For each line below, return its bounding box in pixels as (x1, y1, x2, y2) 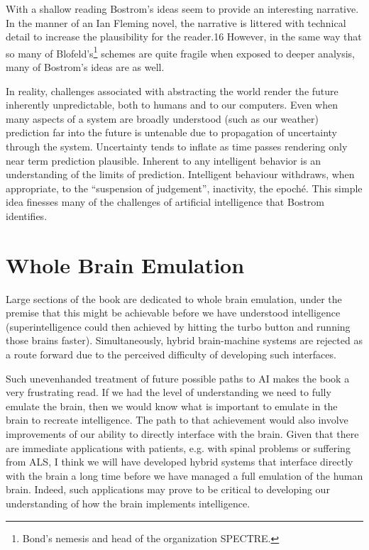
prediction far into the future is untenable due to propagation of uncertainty (6, 125, 338, 140)
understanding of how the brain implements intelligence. (6, 496, 250, 510)
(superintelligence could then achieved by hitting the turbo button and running (6, 319, 351, 334)
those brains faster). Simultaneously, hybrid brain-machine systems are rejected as (6, 333, 363, 348)
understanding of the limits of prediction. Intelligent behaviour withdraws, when (6, 167, 355, 182)
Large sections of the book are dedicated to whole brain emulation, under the (6, 291, 342, 306)
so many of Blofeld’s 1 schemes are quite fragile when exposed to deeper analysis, (6, 43, 355, 60)
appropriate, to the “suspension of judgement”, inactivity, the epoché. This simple (6, 180, 363, 195)
